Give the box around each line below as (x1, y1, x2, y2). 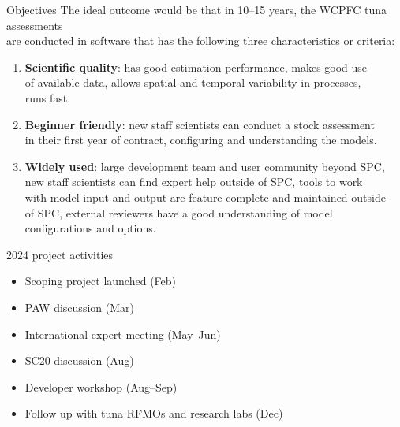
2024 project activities (6, 246, 114, 262)
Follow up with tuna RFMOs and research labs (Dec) (24, 405, 283, 421)
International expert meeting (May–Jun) (24, 325, 221, 342)
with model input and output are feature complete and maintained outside (24, 188, 386, 205)
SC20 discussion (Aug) (24, 352, 134, 369)
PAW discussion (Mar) (24, 299, 134, 315)
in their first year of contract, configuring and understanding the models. (24, 132, 377, 148)
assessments (6, 17, 63, 33)
